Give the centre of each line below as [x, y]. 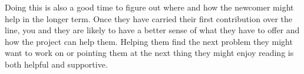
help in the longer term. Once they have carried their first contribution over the [149, 18]
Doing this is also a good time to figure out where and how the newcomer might [149, 7]
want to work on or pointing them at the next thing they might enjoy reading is [149, 53]
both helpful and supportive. [56, 64]
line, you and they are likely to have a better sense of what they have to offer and [152, 30]
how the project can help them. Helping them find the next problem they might [149, 41]
